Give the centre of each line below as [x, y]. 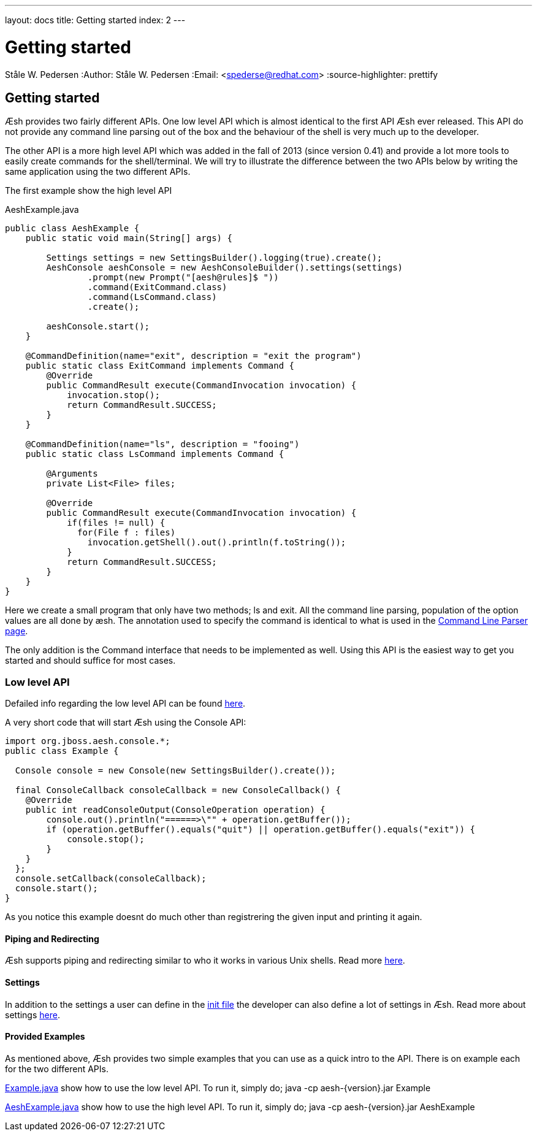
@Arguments [72, 474]
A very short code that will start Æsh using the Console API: [126, 723]
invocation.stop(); [113, 395]
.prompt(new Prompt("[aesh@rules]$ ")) [183, 278]
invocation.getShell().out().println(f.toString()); [217, 543]
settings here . [32, 1015]
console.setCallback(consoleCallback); [111, 879]
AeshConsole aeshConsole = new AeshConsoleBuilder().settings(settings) [225, 268]
